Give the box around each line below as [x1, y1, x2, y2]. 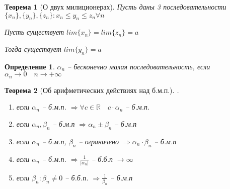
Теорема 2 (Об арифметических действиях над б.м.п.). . [5, 84, 179, 95]
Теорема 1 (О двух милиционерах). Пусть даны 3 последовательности [5, 2, 226, 12]
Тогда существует [5, 43, 61, 54]
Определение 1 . [5, 61, 55, 71]
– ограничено [79, 136, 119, 146]
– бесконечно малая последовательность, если [67, 61, 210, 71]
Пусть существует [5, 27, 64, 37]
